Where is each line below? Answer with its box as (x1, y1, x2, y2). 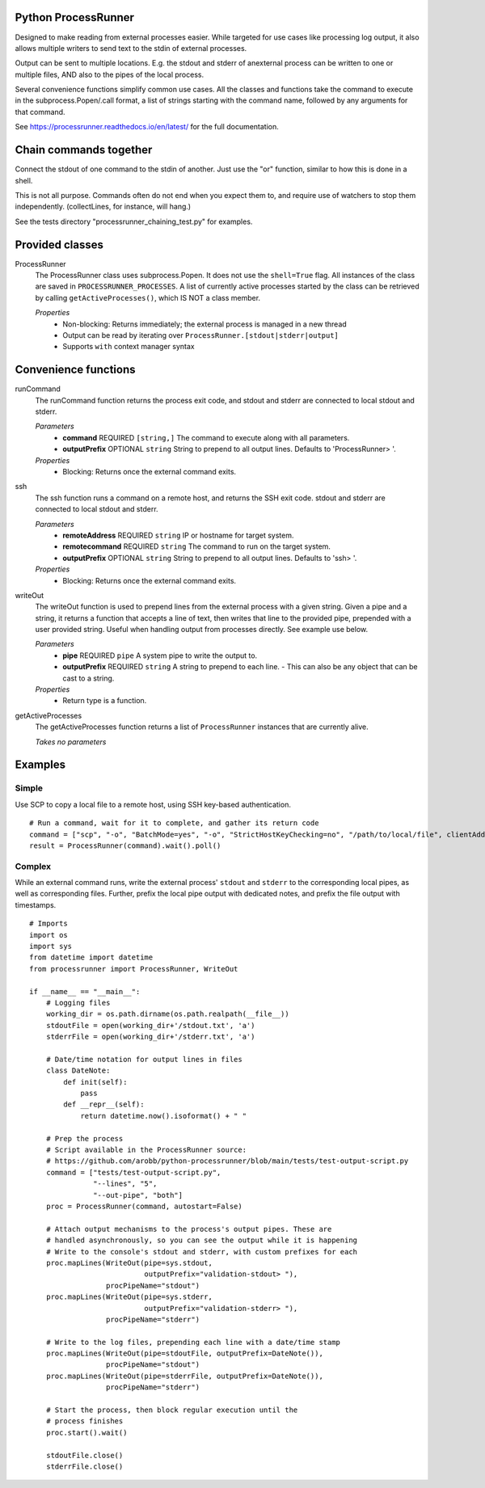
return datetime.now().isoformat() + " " (80, 1111, 247, 1120)
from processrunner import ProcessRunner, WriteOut (29, 964, 238, 973)
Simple (15, 782, 44, 794)
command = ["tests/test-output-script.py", (45, 1168, 221, 1177)
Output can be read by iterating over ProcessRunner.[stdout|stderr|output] (62, 330, 339, 339)
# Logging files (45, 998, 111, 1007)
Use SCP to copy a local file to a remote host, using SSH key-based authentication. (15, 799, 291, 809)
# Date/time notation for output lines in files (45, 1055, 242, 1064)
